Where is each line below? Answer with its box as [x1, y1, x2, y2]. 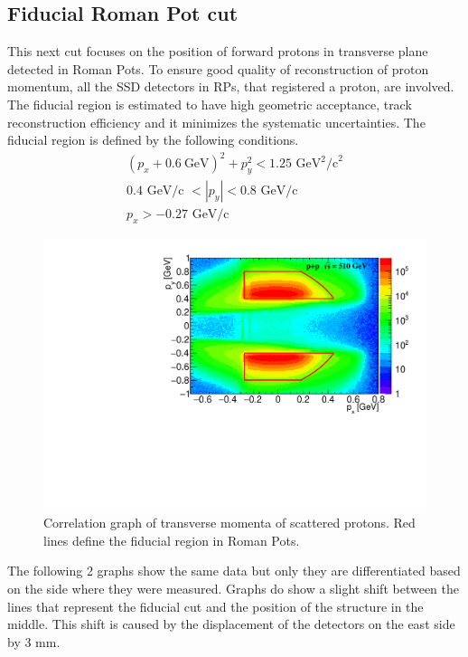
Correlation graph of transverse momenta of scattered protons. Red [43, 513, 416, 532]
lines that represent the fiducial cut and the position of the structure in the [7, 596, 424, 615]
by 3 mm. [7, 632, 61, 651]
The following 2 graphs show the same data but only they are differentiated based [7, 561, 461, 580]
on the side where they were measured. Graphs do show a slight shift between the [7, 578, 459, 597]
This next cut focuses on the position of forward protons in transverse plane [7, 42, 428, 61]
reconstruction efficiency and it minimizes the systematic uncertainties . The [7, 112, 426, 131]
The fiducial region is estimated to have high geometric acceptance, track [7, 94, 412, 113]
